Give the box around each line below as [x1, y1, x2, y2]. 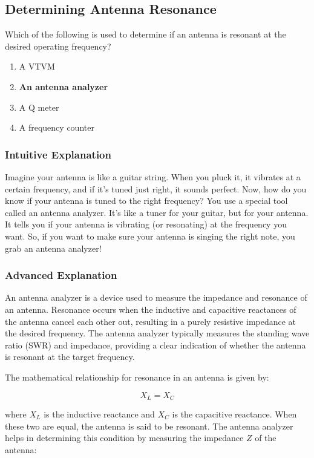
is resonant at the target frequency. [5, 350, 135, 363]
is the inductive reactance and [44, 407, 155, 420]
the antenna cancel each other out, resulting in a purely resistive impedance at [5, 315, 296, 327]
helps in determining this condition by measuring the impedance [5, 431, 244, 444]
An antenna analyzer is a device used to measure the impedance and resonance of [5, 291, 307, 304]
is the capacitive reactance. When [172, 407, 297, 420]
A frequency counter [19, 121, 94, 134]
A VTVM [19, 60, 55, 73]
